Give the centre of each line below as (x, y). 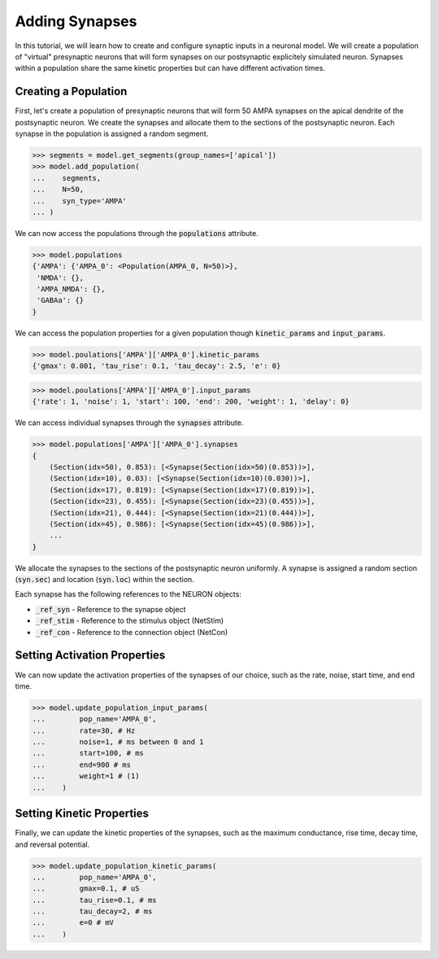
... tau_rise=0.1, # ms (95, 900)
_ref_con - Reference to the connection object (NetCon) (132, 632)
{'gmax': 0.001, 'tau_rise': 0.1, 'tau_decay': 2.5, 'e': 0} (156, 366)
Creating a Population (71, 92)
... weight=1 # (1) (86, 776)
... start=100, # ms (88, 753)
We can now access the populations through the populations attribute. (137, 233)
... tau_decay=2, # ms (92, 911)
